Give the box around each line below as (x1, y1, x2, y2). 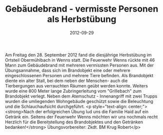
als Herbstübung (47, 14, 117, 25)
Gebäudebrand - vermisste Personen (5, 3, 159, 15)
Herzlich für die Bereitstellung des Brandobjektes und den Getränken (5, 119, 144, 125)
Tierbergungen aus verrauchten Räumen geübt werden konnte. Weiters (5, 83, 148, 88)
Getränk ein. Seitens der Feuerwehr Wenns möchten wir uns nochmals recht (5, 114, 158, 119)
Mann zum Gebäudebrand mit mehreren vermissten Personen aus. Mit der (5, 62, 154, 68)
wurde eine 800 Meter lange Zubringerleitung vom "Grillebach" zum (5, 88, 142, 94)
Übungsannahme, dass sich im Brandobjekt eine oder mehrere (5, 67, 130, 73)
